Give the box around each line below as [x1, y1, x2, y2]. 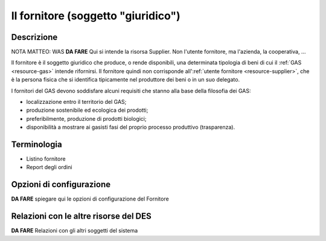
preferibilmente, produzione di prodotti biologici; [26, 115, 147, 122]
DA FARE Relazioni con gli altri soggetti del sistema [11, 227, 138, 234]
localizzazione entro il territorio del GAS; [26, 98, 127, 106]
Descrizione [11, 32, 58, 42]
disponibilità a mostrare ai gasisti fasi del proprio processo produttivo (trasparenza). [26, 124, 235, 131]
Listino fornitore [26, 155, 66, 162]
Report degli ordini [26, 164, 72, 171]
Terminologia [11, 140, 63, 149]
